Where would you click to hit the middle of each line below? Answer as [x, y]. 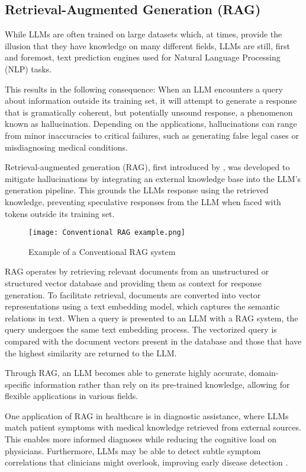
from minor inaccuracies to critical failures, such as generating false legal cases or [152, 135]
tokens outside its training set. [60, 213]
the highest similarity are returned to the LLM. [91, 353]
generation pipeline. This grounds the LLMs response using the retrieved [137, 190]
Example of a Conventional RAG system [102, 251]
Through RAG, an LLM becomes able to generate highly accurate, [126, 373]
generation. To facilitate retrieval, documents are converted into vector [133, 294]
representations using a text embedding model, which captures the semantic [142, 306]
